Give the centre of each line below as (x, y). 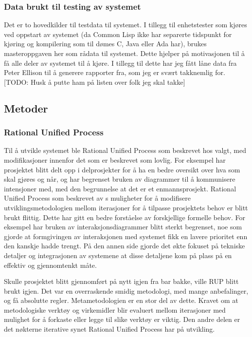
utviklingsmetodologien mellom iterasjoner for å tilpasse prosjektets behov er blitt (126, 207)
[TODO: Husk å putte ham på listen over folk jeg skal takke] (95, 82)
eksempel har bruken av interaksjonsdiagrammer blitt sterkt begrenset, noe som (123, 227)
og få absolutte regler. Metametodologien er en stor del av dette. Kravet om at (121, 300)
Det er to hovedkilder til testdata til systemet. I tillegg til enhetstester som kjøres (126, 25)
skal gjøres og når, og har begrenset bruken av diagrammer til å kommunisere (120, 179)
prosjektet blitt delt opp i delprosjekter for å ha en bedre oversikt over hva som (122, 169)
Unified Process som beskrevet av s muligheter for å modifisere (97, 198)
